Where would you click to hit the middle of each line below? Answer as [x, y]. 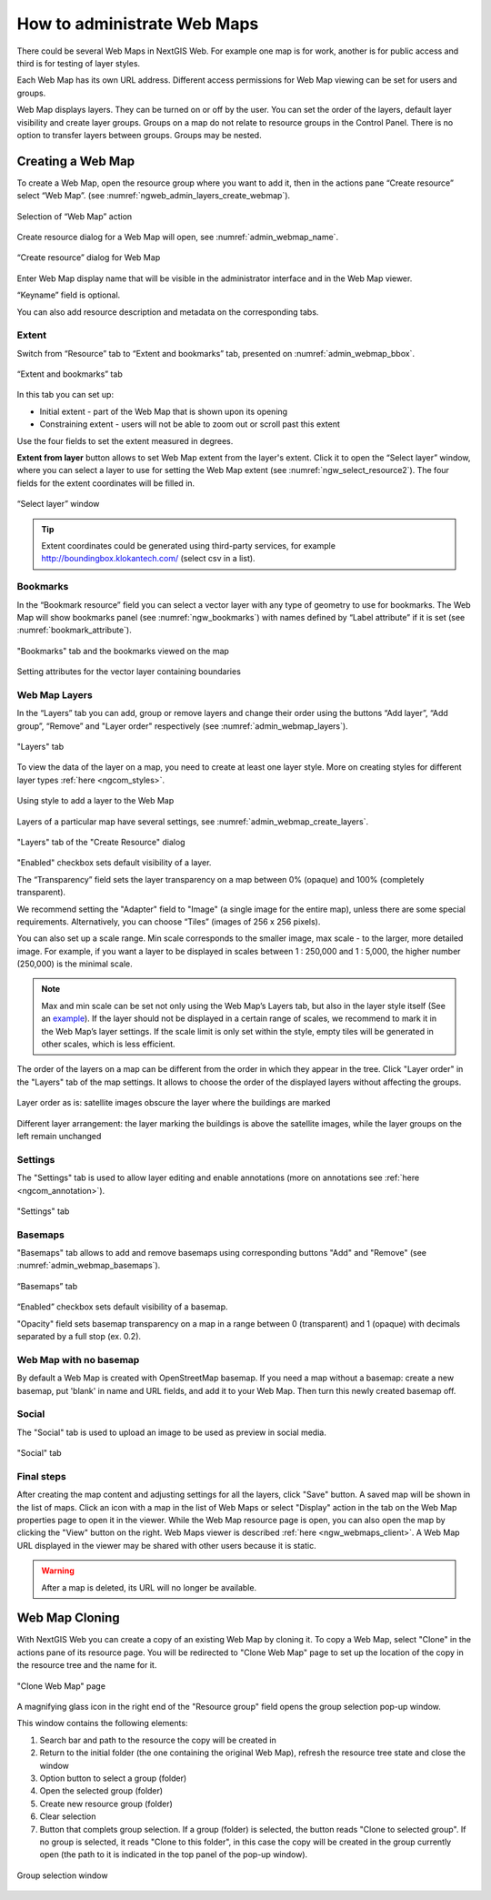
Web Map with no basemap [78, 1359]
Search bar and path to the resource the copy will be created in [158, 1740]
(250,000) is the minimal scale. [75, 964]
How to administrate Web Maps [138, 24]
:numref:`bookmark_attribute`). [74, 630]
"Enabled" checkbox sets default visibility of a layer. [114, 863]
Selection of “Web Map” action [75, 216]
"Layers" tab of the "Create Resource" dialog [101, 842]
